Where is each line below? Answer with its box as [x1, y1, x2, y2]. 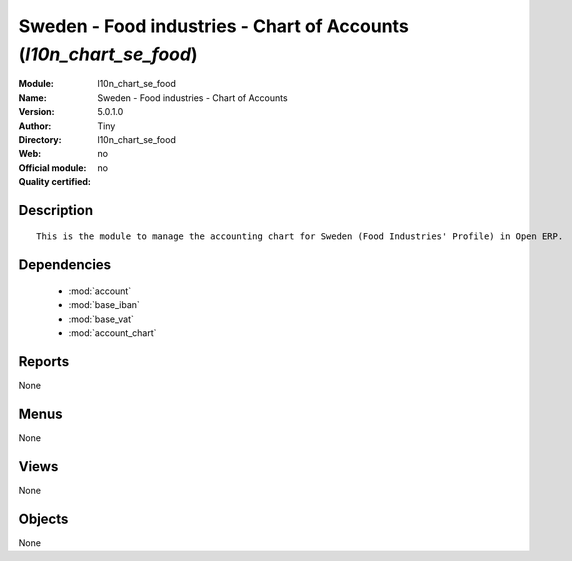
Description [18, 201, 94, 219]
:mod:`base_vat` [68, 313, 134, 325]
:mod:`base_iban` [68, 299, 140, 311]
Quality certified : [18, 176, 92, 188]
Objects [18, 510, 69, 527]
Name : [18, 91, 47, 104]
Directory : [18, 133, 62, 145]
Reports [18, 353, 70, 370]
